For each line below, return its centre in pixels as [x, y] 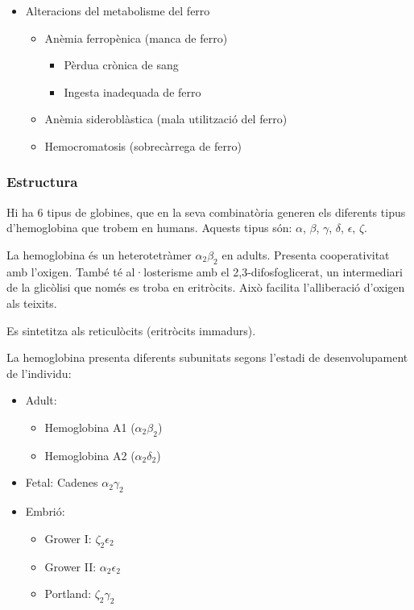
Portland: [68, 593]
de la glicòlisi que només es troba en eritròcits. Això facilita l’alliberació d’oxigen [206, 287]
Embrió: [45, 511]
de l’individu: [39, 373]
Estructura [42, 182]
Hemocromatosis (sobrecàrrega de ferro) [143, 145]
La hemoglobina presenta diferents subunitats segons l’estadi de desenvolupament [207, 357]
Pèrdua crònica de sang [121, 65]
